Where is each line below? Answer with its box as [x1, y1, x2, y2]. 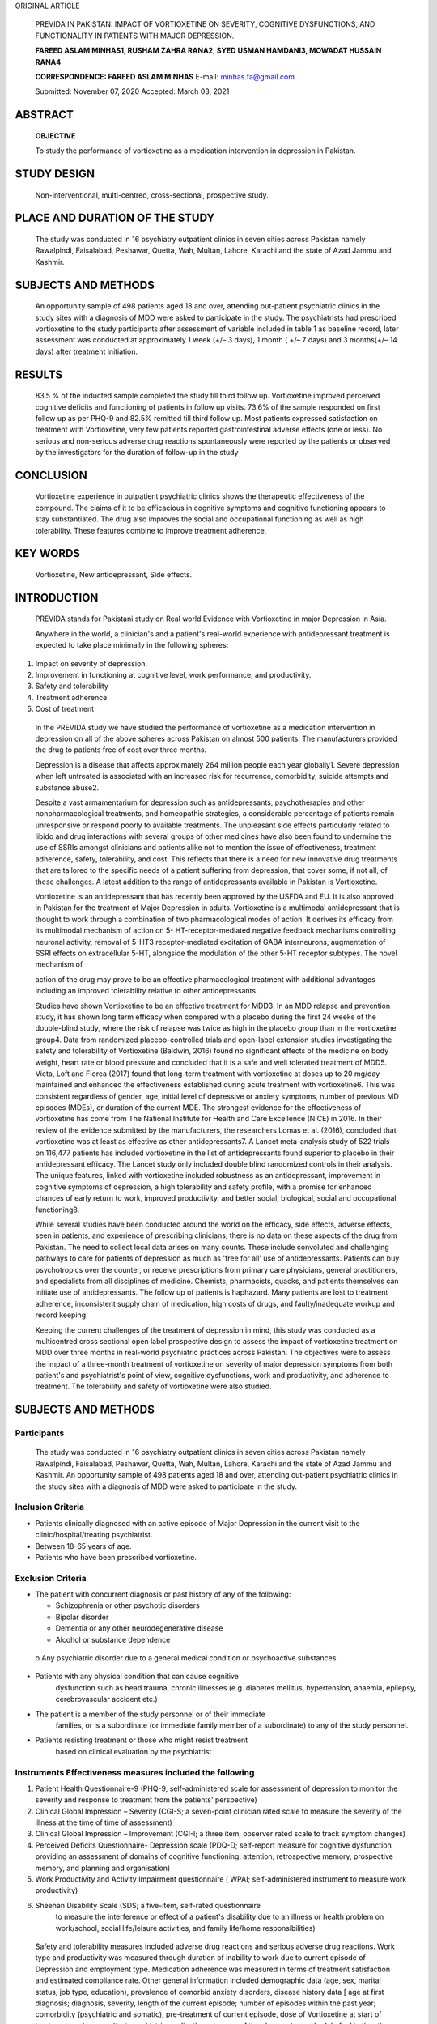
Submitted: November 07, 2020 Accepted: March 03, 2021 [35, 87, 230, 96]
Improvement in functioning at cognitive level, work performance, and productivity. [35, 670, 312, 680]
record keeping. [35, 1310, 88, 1320]
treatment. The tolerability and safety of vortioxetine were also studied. [35, 1381, 272, 1392]
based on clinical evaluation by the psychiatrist [55, 1746, 212, 1756]
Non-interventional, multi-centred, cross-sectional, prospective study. [35, 190, 269, 200]
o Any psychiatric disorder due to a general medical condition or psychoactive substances [35, 1653, 337, 1663]
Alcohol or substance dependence [55, 1635, 171, 1644]
